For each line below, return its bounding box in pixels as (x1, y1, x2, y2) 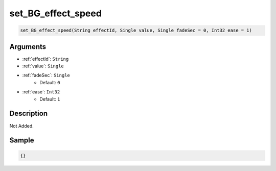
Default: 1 (39, 96, 60, 102)
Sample (9, 136, 34, 145)
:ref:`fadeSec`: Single (22, 72, 70, 79)
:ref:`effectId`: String (22, 56, 69, 62)
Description (9, 109, 48, 118)
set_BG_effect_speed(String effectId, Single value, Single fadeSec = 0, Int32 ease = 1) (20, 28, 252, 33)
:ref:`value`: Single (22, 63, 64, 69)
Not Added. (9, 123, 34, 129)
